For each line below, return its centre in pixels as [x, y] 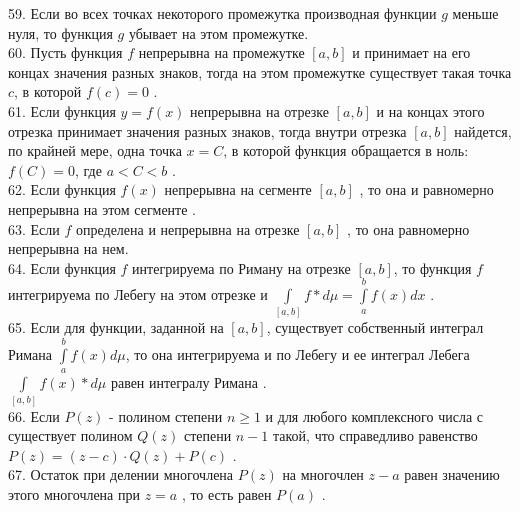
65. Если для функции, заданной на [116, 327]
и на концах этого [430, 110]
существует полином [70, 435]
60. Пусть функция [65, 52]
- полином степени [166, 415]
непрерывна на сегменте [238, 189]
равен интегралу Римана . [188, 382]
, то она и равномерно [426, 189]
